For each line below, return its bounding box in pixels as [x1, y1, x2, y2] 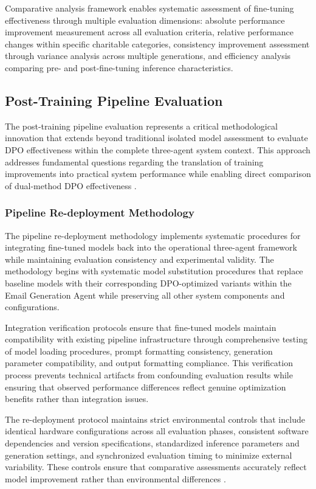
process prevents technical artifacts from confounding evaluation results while [5, 369, 293, 381]
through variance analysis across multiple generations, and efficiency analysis [5, 49, 291, 62]
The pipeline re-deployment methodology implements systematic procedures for [5, 229, 301, 241]
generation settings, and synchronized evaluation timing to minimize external [5, 448, 292, 461]
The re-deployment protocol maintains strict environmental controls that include [5, 412, 305, 425]
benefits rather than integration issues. [5, 392, 149, 405]
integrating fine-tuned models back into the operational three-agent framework [5, 241, 297, 254]
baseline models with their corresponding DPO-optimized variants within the [5, 276, 292, 289]
